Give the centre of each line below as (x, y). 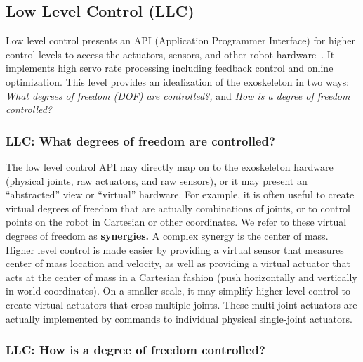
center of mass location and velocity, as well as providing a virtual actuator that (178, 263)
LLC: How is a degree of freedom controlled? (136, 350)
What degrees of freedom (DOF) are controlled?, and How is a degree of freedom (178, 95)
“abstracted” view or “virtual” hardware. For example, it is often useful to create (180, 194)
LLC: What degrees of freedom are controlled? (140, 140)
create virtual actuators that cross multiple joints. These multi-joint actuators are (181, 304)
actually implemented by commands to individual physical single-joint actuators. (179, 318)
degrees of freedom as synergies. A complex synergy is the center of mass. (167, 235)
